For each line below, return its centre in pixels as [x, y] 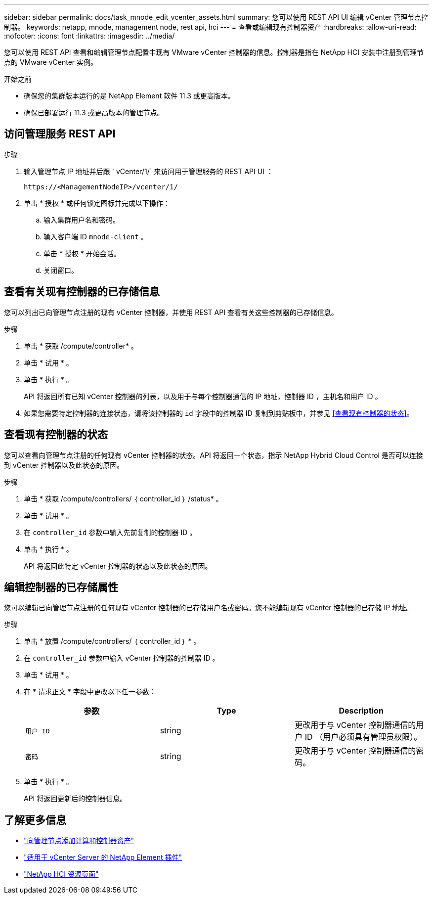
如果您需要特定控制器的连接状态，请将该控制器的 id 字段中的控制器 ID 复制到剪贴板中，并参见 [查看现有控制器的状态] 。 [219, 413]
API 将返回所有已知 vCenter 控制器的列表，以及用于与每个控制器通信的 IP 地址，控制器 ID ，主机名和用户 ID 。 [203, 396]
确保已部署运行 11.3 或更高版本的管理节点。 [94, 112]
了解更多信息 [35, 820]
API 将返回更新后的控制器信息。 [75, 799]
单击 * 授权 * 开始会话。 [82, 253]
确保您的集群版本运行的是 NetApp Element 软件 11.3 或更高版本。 [129, 96]
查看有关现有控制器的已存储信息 [82, 292]
